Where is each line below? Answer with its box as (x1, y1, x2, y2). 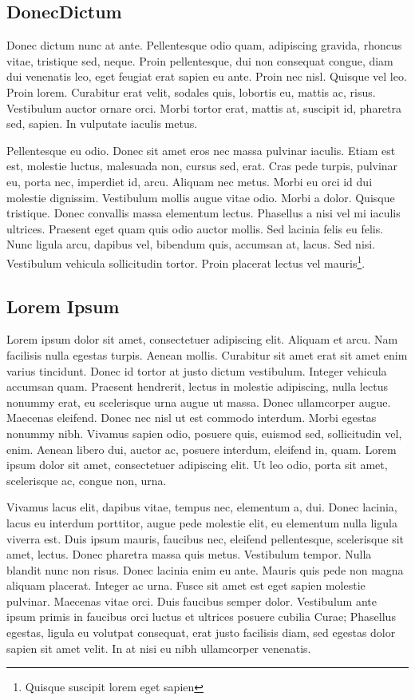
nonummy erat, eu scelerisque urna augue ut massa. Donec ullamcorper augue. (6, 393, 391, 410)
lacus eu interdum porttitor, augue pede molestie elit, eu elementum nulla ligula (6, 514, 397, 531)
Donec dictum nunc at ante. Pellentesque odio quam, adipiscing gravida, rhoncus (6, 37, 402, 54)
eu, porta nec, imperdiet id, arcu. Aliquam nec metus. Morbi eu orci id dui (6, 173, 373, 189)
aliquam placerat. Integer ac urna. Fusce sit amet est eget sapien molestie (6, 577, 366, 594)
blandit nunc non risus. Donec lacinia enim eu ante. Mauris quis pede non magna (6, 561, 404, 578)
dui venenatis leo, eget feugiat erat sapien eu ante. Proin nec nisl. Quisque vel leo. (6, 68, 407, 85)
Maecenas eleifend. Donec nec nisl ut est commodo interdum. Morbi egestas (6, 409, 377, 426)
